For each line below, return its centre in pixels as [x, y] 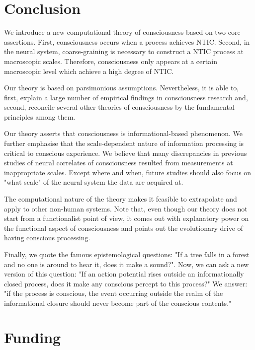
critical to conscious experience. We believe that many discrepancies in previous [126, 153]
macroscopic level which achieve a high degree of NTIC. [89, 71]
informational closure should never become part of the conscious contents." [118, 303]
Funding [33, 337]
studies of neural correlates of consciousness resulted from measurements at [119, 163]
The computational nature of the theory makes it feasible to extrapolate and [121, 199]
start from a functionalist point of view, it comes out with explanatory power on [127, 218]
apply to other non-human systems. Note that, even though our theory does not [126, 208]
